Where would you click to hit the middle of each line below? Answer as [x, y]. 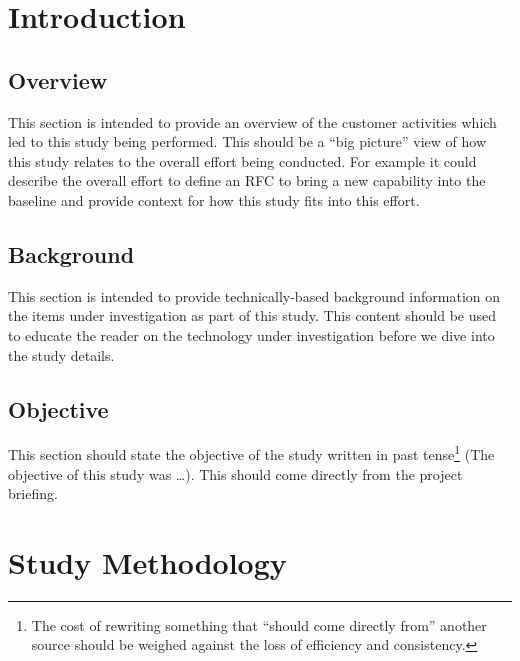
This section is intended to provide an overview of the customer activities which [252, 121]
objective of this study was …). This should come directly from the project [235, 473]
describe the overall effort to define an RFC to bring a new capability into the [247, 180]
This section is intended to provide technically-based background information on [254, 295]
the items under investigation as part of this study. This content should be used [252, 315]
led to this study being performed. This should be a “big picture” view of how [247, 141]
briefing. [33, 493]
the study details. [61, 354]
